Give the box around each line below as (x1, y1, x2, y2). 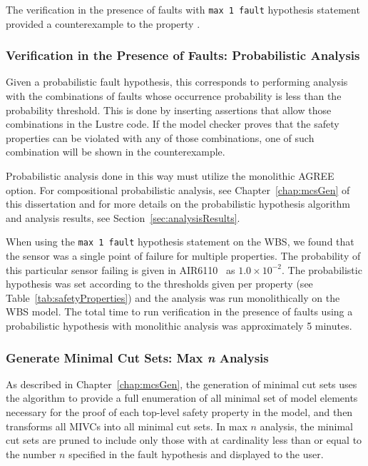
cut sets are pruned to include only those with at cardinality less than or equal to (6, 432, 362, 447)
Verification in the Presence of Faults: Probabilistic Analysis (6, 46, 360, 64)
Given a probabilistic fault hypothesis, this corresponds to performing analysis (6, 74, 348, 89)
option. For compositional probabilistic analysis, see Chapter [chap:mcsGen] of (6, 182, 350, 197)
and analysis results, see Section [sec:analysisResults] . (6, 210, 240, 225)
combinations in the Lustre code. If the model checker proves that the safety (6, 116, 339, 131)
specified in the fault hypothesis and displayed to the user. (68, 446, 324, 461)
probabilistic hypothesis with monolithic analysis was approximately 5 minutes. (6, 318, 352, 333)
